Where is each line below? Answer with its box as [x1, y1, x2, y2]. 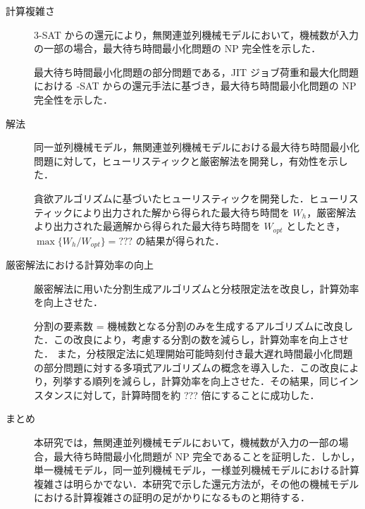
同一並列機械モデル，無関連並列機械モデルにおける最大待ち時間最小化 [34, 140, 359, 154]
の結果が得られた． [135, 233, 225, 247]
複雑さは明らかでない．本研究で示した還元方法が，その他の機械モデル [34, 476, 359, 491]
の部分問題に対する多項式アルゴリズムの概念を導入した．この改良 [34, 360, 340, 374]
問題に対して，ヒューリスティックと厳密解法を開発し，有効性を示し [34, 153, 348, 168]
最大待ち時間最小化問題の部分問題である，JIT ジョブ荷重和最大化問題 [34, 64, 359, 79]
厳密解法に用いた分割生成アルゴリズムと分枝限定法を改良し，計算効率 [34, 281, 359, 295]
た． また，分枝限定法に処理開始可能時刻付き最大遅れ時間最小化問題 [34, 346, 353, 360]
